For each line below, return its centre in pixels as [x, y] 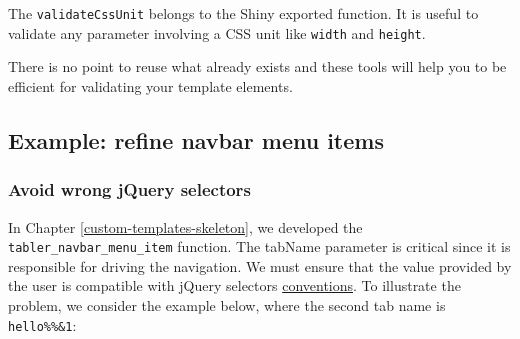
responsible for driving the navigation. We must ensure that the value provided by [260, 265]
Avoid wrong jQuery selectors [129, 189]
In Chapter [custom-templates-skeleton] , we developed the [185, 226]
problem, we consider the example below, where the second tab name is [227, 304]
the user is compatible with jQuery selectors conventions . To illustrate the [234, 285]
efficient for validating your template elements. [150, 85]
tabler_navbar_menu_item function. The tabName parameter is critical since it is [259, 246]
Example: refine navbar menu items [196, 139]
